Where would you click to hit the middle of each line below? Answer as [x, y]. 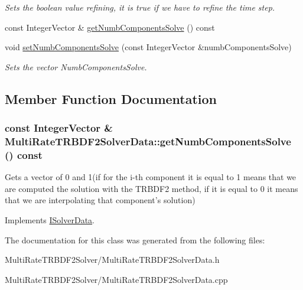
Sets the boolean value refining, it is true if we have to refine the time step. [140, 7]
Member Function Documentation [111, 98]
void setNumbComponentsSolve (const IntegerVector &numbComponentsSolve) [148, 47]
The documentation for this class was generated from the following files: [135, 240]
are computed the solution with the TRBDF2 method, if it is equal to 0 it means [151, 188]
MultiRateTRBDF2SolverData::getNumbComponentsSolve [148, 141]
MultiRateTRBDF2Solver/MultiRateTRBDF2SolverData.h [112, 260]
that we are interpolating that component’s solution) [100, 200]
